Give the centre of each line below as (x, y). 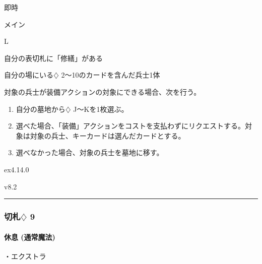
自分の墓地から (41, 109)
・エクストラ (25, 256)
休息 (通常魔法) (30, 237)
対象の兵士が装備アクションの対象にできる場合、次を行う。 (103, 91)
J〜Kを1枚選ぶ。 (101, 109)
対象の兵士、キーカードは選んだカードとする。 (108, 135)
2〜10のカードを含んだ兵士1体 (111, 75)
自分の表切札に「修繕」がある (53, 58)
